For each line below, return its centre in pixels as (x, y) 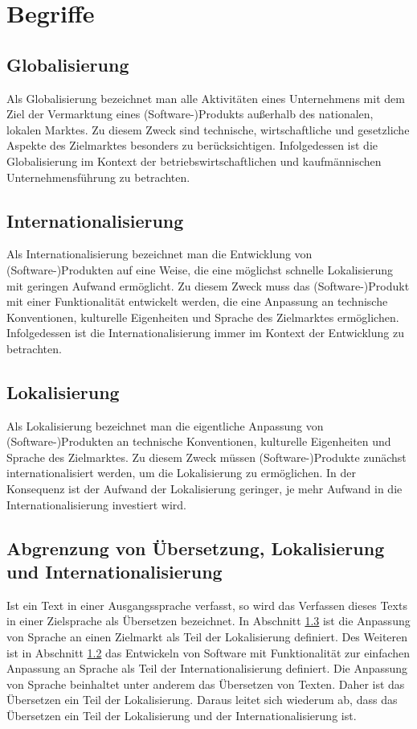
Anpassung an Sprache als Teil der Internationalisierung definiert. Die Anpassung (207, 668)
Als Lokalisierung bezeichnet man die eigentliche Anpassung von (165, 425)
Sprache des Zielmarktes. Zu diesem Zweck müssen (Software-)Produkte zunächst (206, 457)
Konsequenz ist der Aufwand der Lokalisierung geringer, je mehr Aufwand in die (204, 489)
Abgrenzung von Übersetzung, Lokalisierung (196, 548)
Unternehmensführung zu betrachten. (98, 177)
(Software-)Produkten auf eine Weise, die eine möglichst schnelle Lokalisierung (200, 269)
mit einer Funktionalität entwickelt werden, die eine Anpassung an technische (197, 301)
